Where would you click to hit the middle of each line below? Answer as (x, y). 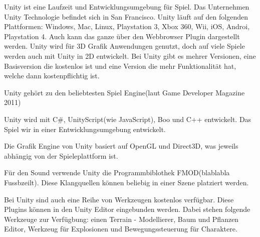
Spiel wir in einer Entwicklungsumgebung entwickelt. (85, 129)
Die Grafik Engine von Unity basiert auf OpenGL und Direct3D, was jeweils (121, 146)
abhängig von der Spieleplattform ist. (61, 155)
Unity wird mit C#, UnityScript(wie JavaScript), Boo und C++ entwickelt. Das (128, 119)
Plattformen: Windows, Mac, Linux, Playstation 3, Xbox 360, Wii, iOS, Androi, (127, 26)
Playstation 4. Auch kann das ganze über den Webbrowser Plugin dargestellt (122, 36)
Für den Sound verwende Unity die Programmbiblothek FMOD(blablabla (117, 172)
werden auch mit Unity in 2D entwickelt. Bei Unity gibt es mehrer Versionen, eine (130, 55)
